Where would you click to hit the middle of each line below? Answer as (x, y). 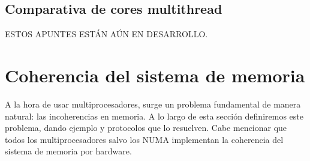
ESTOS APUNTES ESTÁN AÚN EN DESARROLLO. (106, 34)
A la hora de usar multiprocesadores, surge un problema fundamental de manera (153, 104)
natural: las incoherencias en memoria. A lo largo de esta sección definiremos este (154, 116)
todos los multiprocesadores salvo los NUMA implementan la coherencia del (144, 139)
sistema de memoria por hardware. (68, 151)
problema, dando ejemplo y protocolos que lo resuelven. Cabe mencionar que (146, 128)
